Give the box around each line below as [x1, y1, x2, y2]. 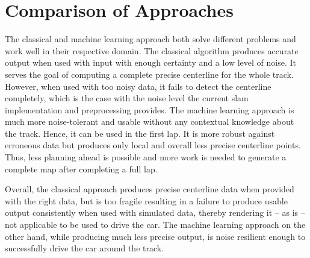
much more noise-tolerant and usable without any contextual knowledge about [5, 115, 294, 128]
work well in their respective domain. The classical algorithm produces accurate [5, 44, 299, 57]
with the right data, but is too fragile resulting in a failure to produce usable [5, 194, 288, 207]
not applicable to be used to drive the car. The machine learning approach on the [5, 218, 306, 231]
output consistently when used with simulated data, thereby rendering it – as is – [5, 206, 305, 219]
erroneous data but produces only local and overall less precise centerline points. [5, 139, 301, 151]
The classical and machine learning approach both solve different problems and [5, 33, 296, 45]
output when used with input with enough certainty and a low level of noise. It [5, 56, 296, 69]
